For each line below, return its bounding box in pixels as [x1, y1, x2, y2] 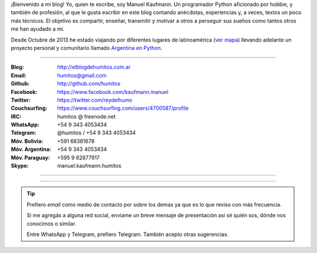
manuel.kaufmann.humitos [57, 162, 122, 170]
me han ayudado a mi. [11, 25, 65, 32]
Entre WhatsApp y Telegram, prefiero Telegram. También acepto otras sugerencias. [26, 231, 229, 238]
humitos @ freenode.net [57, 113, 116, 120]
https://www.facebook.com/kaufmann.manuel [57, 88, 168, 95]
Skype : [11, 162, 29, 170]
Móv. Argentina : [11, 146, 51, 153]
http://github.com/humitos [57, 80, 120, 87]
